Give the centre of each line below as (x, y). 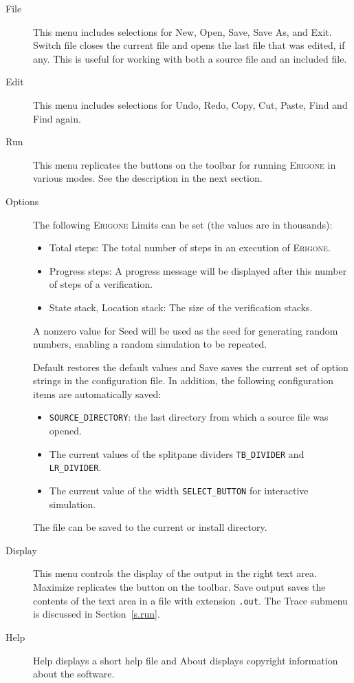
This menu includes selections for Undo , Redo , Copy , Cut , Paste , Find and (190, 104)
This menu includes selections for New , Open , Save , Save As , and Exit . (182, 31)
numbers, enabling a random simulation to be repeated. (150, 344)
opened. (65, 431)
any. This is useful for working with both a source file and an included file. (190, 58)
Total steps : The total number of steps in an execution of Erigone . (190, 248)
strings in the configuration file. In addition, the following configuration (184, 380)
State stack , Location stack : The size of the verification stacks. (181, 307)
